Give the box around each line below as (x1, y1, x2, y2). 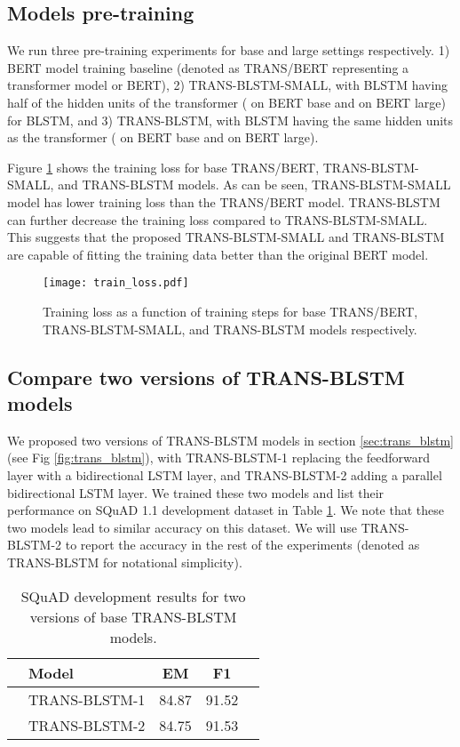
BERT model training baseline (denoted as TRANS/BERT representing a (7, 58, 409, 76)
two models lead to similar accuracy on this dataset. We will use (7, 518, 357, 536)
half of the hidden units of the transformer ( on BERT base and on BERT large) (7, 92, 446, 111)
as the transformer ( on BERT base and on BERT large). (7, 128, 319, 147)
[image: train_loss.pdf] (43, 277, 189, 290)
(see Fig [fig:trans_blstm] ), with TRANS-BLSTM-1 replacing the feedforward (7, 448, 431, 467)
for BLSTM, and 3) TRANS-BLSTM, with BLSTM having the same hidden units (7, 110, 454, 129)
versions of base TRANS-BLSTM (29, 606, 237, 627)
